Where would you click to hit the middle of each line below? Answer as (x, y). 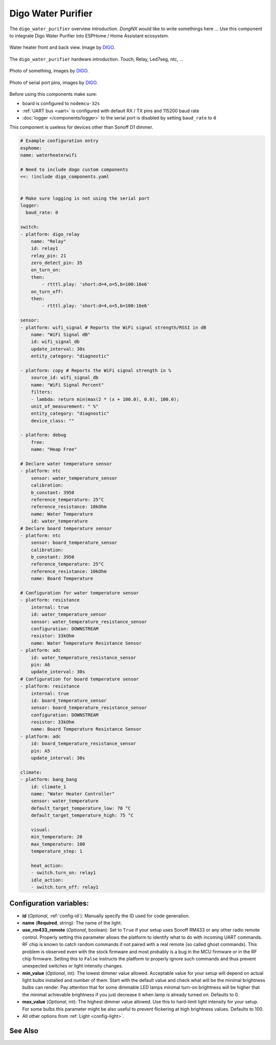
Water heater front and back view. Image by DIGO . (62, 47)
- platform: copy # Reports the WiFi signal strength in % (96, 370)
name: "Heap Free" (54, 449)
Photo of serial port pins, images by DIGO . (54, 83)
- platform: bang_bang (49, 780)
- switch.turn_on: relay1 (63, 873)
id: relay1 (44, 248)
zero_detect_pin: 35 (57, 263)
